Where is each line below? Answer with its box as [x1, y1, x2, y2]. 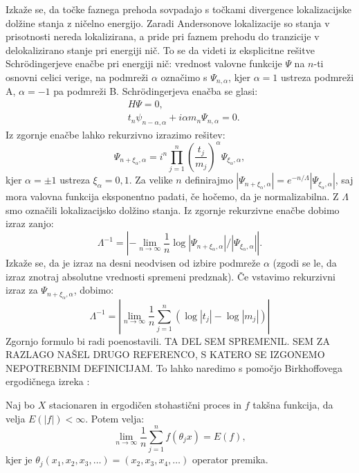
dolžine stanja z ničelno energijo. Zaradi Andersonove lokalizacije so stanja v [6, 15, 330, 30]
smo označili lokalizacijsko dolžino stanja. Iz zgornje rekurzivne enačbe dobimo [6, 202, 340, 217]
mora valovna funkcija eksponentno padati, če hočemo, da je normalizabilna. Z [6, 189, 339, 204]
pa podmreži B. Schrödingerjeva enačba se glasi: [53, 84, 258, 98]
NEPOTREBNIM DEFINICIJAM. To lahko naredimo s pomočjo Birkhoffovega [6, 360, 343, 375]
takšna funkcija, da [252, 398, 333, 412]
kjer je [6, 452, 33, 467]
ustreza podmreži [281, 69, 354, 84]
